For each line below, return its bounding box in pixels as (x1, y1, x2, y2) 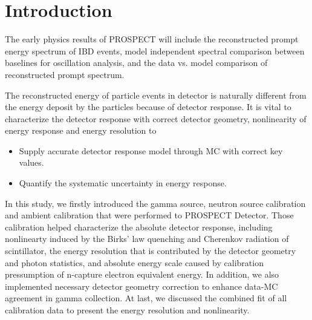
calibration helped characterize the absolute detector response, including (5, 220, 273, 233)
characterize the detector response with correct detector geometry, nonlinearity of (5, 112, 307, 125)
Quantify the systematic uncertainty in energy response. (19, 177, 227, 189)
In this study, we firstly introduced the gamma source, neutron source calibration (5, 197, 306, 209)
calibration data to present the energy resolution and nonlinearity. (5, 304, 250, 316)
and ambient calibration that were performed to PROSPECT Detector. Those (5, 209, 294, 221)
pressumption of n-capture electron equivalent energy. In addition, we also (5, 268, 279, 281)
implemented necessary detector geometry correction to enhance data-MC (5, 279, 278, 292)
